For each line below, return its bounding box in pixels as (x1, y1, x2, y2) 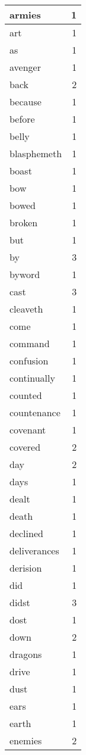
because (9, 95, 42, 108)
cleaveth (9, 302, 43, 316)
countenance (9, 405, 60, 419)
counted (9, 388, 42, 402)
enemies (9, 734, 42, 747)
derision (9, 561, 42, 575)
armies (9, 8, 41, 21)
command (9, 336, 50, 350)
